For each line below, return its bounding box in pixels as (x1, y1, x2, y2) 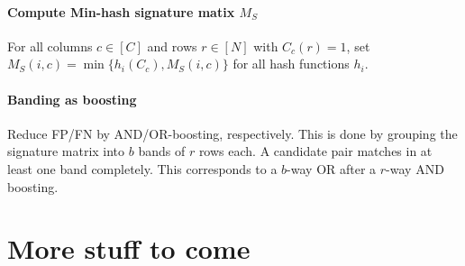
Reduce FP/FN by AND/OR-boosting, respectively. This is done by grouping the (7, 124, 458, 142)
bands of (138, 142, 186, 161)
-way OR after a (287, 159, 377, 178)
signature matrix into (7, 142, 125, 161)
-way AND (386, 159, 444, 178)
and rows (147, 36, 197, 55)
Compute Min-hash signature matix (7, 2, 235, 21)
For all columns (7, 36, 93, 55)
